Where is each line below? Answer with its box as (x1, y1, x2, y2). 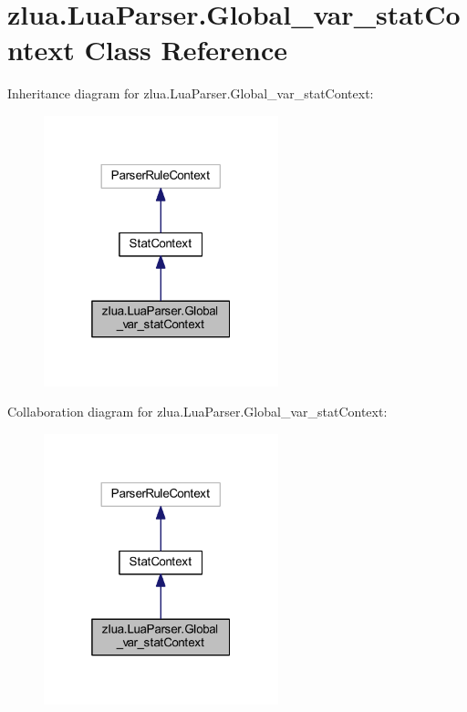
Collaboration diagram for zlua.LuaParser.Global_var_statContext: (7, 402, 388, 421)
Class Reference (84, 31, 287, 68)
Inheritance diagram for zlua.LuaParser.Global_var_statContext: (7, 84, 374, 103)
